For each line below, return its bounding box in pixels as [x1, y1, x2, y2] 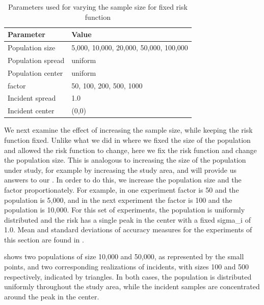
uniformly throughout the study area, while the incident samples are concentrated [4, 281, 260, 292]
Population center [8, 67, 63, 78]
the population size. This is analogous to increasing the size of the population [4, 155, 246, 165]
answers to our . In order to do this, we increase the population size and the [4, 174, 242, 185]
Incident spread [8, 93, 56, 103]
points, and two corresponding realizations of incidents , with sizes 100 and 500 [4, 261, 249, 272]
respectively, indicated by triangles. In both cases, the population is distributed [4, 271, 252, 282]
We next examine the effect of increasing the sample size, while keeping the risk [4, 125, 253, 135]
